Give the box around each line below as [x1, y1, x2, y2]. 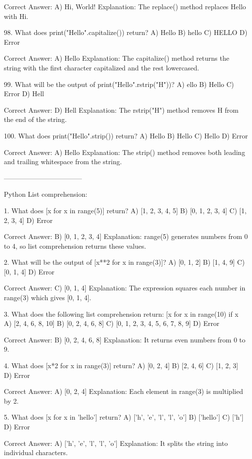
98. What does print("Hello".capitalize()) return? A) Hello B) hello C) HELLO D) [4, 27, 248, 37]
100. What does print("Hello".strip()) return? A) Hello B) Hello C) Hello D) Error [4, 130, 248, 140]
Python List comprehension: [4, 189, 88, 199]
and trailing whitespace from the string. [4, 156, 122, 167]
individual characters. [4, 447, 68, 458]
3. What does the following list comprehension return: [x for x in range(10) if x [4, 308, 238, 319]
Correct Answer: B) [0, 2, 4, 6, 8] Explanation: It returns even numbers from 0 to [4, 334, 246, 344]
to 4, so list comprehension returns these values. [4, 240, 146, 251]
